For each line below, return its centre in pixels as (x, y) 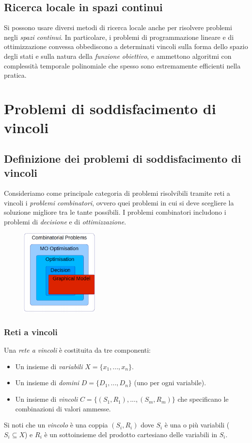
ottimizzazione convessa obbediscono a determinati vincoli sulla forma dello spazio (126, 46)
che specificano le (203, 399)
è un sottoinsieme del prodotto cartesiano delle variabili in (131, 434)
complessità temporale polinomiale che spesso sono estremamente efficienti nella (122, 65)
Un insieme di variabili (49, 366)
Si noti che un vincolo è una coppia (56, 425)
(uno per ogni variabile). (170, 383)
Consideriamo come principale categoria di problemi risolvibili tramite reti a (117, 193)
